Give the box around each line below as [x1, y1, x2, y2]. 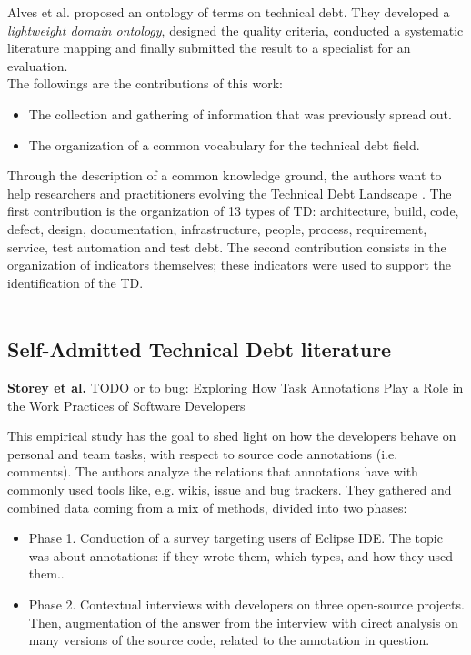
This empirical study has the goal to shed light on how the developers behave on [7, 426, 456, 445]
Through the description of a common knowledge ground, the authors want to [7, 166, 442, 185]
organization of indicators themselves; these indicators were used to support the [7, 255, 451, 274]
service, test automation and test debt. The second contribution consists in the [7, 237, 446, 256]
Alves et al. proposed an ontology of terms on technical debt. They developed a [7, 3, 450, 21]
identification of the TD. [7, 272, 144, 292]
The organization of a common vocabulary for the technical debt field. [28, 135, 420, 154]
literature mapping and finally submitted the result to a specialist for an [7, 38, 411, 57]
